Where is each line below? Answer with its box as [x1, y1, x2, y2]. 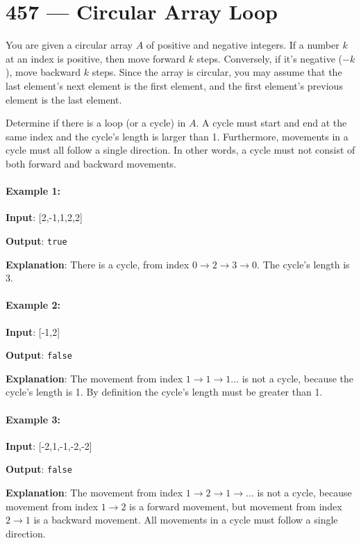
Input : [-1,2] [6, 324, 60, 339]
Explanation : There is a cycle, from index [6, 257, 190, 271]
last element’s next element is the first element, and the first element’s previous [6, 78, 343, 92]
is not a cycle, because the [242, 371, 354, 385]
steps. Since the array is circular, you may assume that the [92, 65, 342, 79]
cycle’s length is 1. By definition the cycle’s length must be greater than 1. [6, 384, 323, 399]
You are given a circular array [6, 38, 133, 52]
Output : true [6, 233, 67, 248]
